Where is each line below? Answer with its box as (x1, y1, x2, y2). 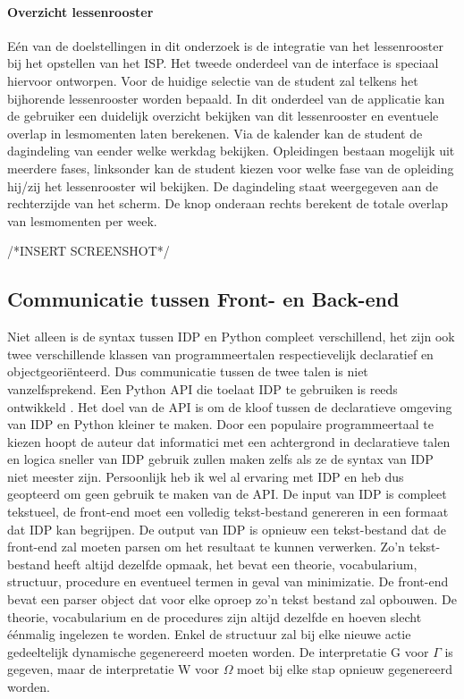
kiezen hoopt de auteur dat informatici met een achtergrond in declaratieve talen (7, 432, 451, 451)
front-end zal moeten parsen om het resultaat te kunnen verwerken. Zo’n (7, 537, 405, 556)
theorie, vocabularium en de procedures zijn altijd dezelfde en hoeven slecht (7, 607, 422, 626)
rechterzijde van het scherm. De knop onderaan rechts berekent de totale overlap (7, 194, 448, 213)
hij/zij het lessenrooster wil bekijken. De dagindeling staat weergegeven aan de (7, 176, 439, 195)
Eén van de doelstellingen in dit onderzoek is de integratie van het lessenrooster (7, 36, 443, 55)
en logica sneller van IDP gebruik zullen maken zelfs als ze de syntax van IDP (7, 450, 434, 468)
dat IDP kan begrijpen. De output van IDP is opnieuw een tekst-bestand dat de (7, 519, 446, 538)
